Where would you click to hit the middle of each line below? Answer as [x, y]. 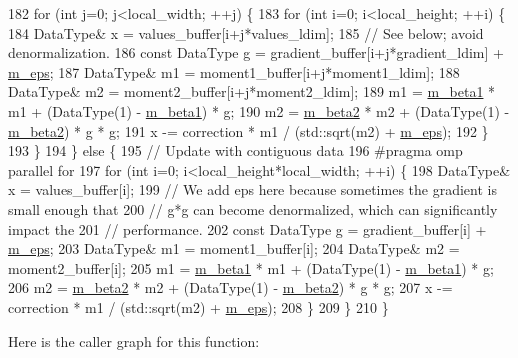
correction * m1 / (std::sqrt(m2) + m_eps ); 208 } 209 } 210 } [198, 306]
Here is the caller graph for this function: [134, 340]
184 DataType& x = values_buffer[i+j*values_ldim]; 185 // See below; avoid [246, 32]
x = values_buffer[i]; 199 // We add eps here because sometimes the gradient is [252, 189]
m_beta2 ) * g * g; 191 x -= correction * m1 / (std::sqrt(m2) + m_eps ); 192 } [248, 130]
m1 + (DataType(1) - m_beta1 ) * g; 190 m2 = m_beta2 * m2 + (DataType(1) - [259, 110]
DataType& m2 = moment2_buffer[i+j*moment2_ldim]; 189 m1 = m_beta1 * [252, 91]
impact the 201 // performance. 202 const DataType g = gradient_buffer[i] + [247, 228]
